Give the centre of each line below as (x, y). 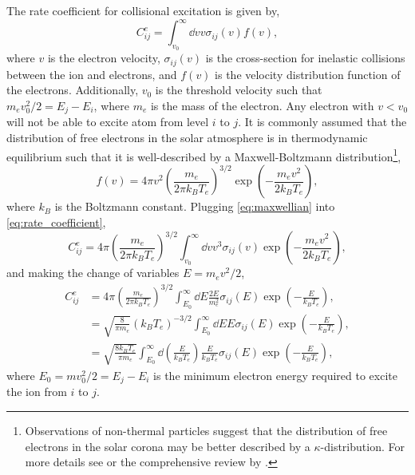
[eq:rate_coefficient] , (56, 222)
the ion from (37, 392)
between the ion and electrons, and (92, 74)
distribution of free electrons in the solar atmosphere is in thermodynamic (187, 137)
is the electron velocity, (104, 58)
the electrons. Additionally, (73, 90)
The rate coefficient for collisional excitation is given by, (143, 10)
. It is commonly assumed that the (322, 122)
